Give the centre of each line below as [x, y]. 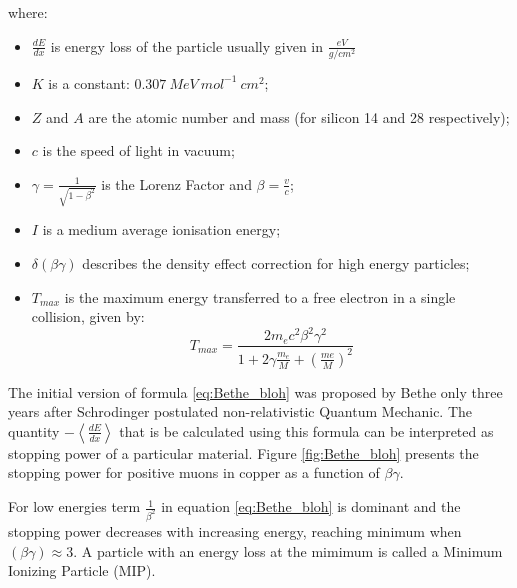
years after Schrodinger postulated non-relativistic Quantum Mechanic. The [240, 411]
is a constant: [89, 82]
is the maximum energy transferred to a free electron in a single [260, 296]
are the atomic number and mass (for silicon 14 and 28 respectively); [299, 116]
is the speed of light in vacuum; [138, 150]
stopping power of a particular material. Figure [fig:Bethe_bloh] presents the [243, 452]
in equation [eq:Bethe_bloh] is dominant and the [311, 506]
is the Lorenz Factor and [176, 183]
